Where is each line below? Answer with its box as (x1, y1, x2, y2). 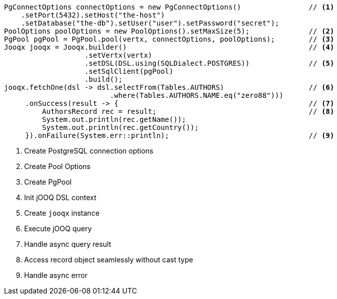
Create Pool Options (24, 162, 91, 171)
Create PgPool (24, 178, 72, 186)
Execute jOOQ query (24, 224, 92, 233)
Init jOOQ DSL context (24, 193, 96, 202)
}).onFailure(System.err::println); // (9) (25, 131, 334, 139)
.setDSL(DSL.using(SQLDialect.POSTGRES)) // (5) (84, 59, 334, 67)
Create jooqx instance (24, 209, 100, 217)
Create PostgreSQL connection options (24, 146, 154, 155)
